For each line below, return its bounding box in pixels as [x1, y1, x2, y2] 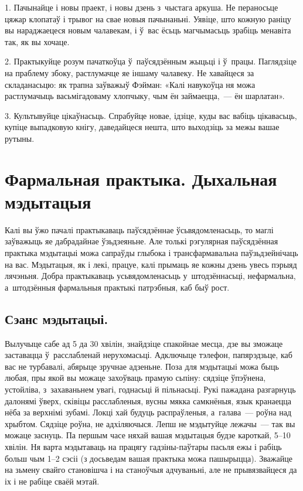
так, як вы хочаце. [5, 35, 70, 47]
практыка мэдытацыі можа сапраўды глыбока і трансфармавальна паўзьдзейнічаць [5, 247, 298, 259]
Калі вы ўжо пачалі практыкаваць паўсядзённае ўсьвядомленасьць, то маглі [5, 223, 274, 236]
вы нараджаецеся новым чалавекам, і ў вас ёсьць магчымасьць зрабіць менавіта [5, 24, 291, 36]
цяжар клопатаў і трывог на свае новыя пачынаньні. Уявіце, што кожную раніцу [5, 12, 291, 25]
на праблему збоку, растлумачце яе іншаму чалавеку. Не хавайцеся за [5, 66, 254, 79]
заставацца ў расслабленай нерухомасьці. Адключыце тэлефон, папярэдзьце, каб [5, 349, 292, 361]
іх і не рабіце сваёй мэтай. [5, 475, 100, 487]
